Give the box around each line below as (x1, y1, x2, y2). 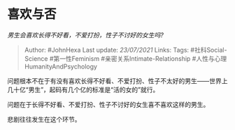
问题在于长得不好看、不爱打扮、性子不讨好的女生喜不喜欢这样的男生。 (7, 100, 210, 108)
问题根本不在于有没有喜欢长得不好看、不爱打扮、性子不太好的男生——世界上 (7, 76, 228, 85)
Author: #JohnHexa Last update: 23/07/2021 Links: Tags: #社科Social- (24, 45, 227, 54)
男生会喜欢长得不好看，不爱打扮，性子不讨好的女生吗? (7, 31, 164, 39)
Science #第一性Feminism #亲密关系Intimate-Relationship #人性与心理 (24, 54, 227, 63)
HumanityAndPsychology (24, 62, 98, 71)
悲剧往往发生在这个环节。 (7, 115, 81, 123)
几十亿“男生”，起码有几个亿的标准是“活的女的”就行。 (7, 85, 159, 94)
